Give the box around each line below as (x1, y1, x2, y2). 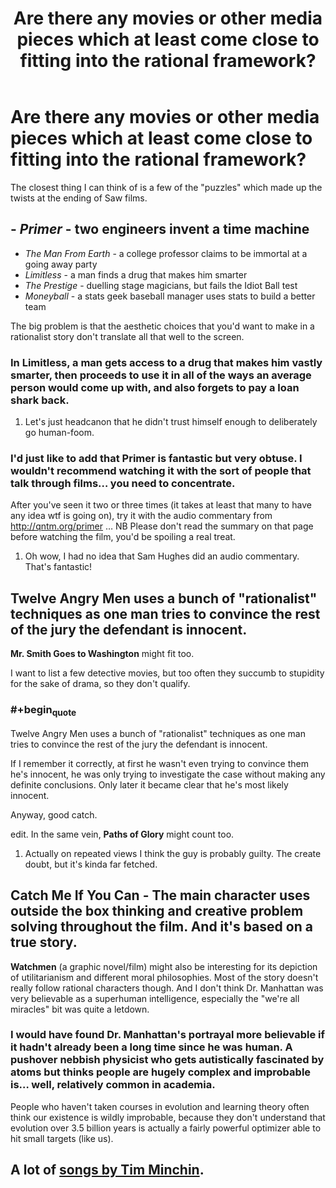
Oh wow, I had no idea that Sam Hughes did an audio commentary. (24, 550, 300, 562)
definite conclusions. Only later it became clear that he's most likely (10, 778, 289, 791)
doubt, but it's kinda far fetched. (24, 858, 158, 870)
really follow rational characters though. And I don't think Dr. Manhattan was (10, 982, 324, 994)
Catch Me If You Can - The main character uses (10, 887, 311, 904)
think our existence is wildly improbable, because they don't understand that (10, 1111, 326, 1123)
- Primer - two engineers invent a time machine (10, 221, 310, 238)
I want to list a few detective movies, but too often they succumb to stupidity (10, 667, 325, 679)
